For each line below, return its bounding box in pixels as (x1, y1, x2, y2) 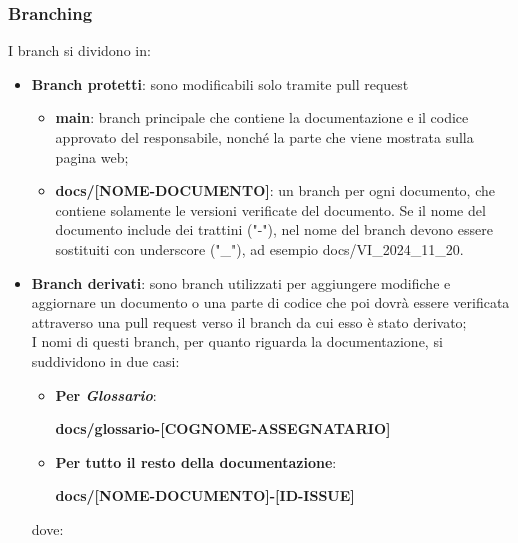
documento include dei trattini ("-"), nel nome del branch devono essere (55, 219, 493, 240)
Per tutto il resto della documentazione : (55, 451, 337, 472)
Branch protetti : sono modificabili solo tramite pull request (31, 73, 409, 94)
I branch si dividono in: (8, 40, 151, 61)
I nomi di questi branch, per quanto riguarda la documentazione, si (31, 331, 443, 352)
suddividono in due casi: (31, 350, 180, 371)
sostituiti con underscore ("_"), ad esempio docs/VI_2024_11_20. (55, 238, 464, 259)
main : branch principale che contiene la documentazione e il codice (55, 107, 469, 128)
